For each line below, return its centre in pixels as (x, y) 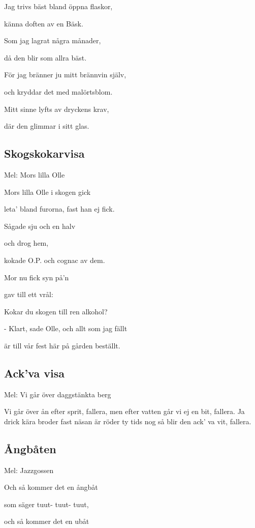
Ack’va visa (34, 373)
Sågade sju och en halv (40, 226)
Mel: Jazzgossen (29, 470)
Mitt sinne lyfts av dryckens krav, (57, 109)
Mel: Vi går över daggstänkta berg (58, 394)
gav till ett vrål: (29, 294)
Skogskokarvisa (44, 153)
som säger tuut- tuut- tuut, (46, 504)
